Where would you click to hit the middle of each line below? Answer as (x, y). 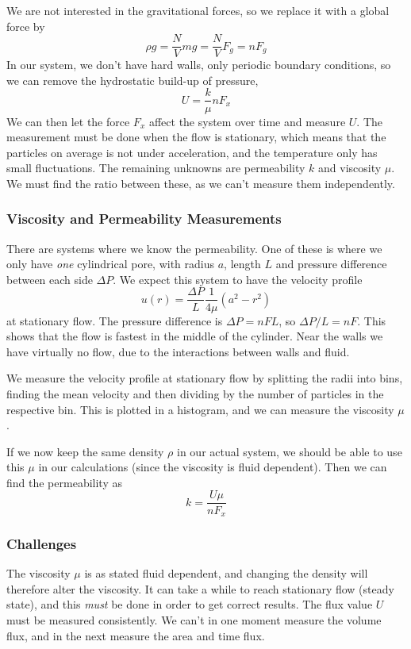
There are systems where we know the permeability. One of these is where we (194, 248)
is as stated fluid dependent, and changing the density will (226, 573)
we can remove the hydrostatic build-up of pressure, (133, 80)
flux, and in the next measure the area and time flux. (136, 635)
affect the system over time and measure (247, 121)
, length (242, 264)
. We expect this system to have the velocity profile (238, 279)
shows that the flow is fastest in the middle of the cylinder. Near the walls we (195, 336)
